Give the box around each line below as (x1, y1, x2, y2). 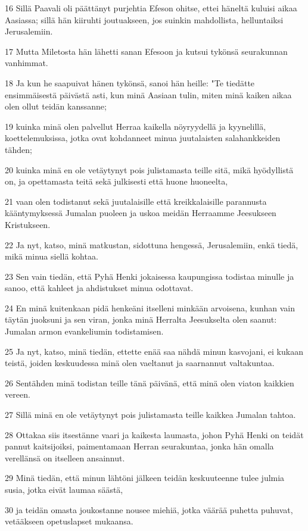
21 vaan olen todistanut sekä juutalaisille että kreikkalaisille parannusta (5, 195, 267, 207)
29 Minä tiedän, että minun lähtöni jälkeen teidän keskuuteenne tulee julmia (5, 471, 285, 484)
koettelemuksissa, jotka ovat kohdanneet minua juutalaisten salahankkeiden (5, 132, 281, 144)
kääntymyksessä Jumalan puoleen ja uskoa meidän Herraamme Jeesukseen (5, 207, 276, 219)
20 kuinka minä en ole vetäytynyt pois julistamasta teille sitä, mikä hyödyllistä (5, 163, 294, 176)
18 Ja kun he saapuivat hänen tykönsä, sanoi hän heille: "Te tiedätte (5, 76, 255, 89)
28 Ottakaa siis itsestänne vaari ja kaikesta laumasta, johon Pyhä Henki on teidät (5, 428, 304, 441)
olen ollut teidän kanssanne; (5, 100, 107, 113)
